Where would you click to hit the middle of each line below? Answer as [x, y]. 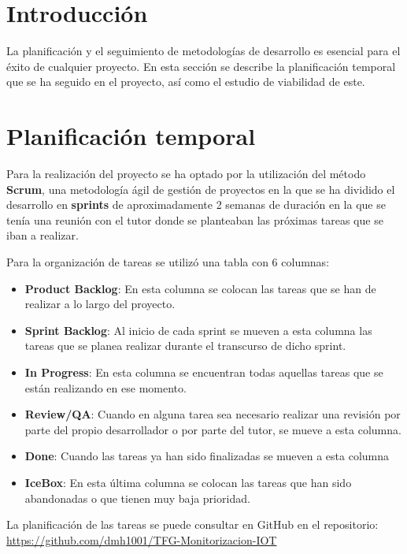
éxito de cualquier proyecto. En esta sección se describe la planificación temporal [201, 66]
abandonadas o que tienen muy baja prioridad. [137, 498]
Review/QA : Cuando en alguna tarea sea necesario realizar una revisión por [213, 414]
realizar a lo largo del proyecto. [100, 304]
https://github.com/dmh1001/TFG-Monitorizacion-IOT [142, 539]
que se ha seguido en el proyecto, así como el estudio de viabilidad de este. [186, 82]
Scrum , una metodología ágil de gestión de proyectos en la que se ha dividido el [201, 189]
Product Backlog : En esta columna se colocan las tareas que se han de [200, 288]
